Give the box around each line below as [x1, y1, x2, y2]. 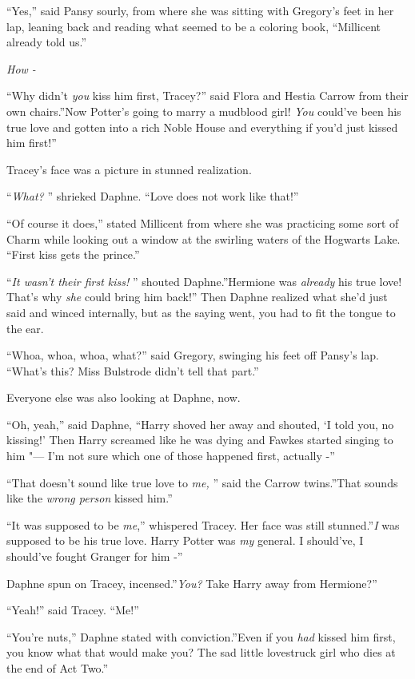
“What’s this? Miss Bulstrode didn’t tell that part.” [6, 362, 259, 379]
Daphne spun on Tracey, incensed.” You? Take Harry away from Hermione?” [6, 574, 377, 591]
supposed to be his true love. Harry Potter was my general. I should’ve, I [6, 532, 364, 549]
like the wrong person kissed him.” [6, 490, 173, 506]
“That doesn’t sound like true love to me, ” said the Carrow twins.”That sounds [6, 474, 398, 490]
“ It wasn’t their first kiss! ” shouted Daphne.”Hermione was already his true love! [6, 272, 402, 289]
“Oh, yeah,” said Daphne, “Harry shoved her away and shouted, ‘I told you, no [6, 415, 394, 432]
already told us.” [6, 34, 87, 50]
